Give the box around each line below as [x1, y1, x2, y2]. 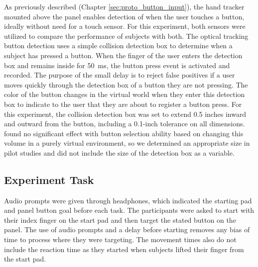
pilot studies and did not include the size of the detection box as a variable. [4, 147, 235, 158]
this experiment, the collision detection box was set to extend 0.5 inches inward [4, 108, 247, 119]
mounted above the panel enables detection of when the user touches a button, [4, 11, 245, 21]
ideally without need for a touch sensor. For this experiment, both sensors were [4, 21, 246, 31]
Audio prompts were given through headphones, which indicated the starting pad [4, 195, 252, 205]
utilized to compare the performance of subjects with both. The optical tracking [4, 30, 249, 41]
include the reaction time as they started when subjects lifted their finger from [4, 244, 244, 254]
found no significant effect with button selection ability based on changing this [4, 128, 244, 138]
